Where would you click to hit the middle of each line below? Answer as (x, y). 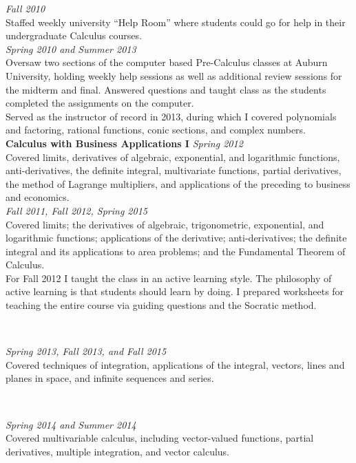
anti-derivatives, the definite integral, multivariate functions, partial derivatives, (174, 170)
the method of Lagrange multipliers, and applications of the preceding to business (178, 183)
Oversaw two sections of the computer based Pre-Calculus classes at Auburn (167, 62)
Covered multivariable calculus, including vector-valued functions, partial (160, 438)
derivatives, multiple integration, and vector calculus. (118, 451)
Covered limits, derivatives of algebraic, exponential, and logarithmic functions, (173, 157)
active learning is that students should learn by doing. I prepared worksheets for (175, 291)
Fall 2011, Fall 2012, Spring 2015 (76, 210)
